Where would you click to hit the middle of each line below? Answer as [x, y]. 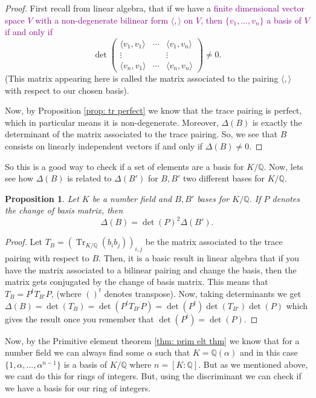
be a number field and [132, 198]
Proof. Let [24, 242]
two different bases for [224, 178]
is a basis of [85, 364]
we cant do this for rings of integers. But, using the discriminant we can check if [153, 376]
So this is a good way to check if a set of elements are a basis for [124, 166]
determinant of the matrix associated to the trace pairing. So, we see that [141, 134]
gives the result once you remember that [79, 318]
